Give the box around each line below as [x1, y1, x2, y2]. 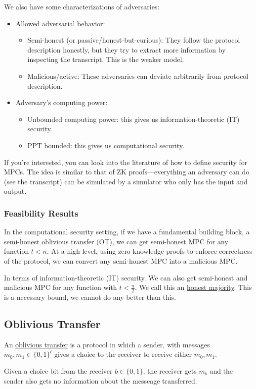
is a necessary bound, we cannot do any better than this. [4, 291, 176, 302]
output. [4, 186, 27, 196]
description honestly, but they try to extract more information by [27, 44, 226, 55]
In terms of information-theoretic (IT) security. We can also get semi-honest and [4, 272, 248, 282]
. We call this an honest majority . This [134, 282, 252, 292]
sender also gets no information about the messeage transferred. [4, 375, 197, 386]
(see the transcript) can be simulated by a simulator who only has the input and [4, 176, 248, 186]
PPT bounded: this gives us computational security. [27, 140, 184, 150]
